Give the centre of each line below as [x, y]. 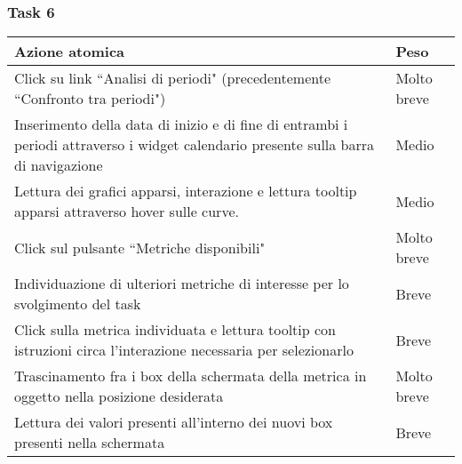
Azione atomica [70, 52]
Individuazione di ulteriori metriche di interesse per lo [182, 284]
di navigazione [59, 165]
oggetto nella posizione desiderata [119, 396]
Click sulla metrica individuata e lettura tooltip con [175, 330]
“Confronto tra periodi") [90, 99]
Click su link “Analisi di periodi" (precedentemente [173, 78]
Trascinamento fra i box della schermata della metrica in [191, 376]
